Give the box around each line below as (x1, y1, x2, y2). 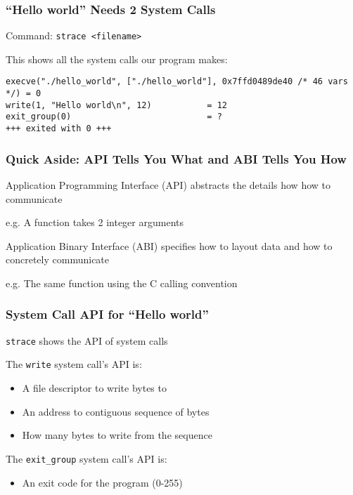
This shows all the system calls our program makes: (6, 51, 228, 66)
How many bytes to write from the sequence (22, 428, 212, 442)
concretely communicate (6, 252, 110, 267)
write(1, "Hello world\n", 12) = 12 (6, 100, 227, 110)
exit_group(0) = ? (6, 112, 222, 122)
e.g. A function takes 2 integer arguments (6, 215, 184, 230)
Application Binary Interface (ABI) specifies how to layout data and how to (6, 238, 333, 253)
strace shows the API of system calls (6, 333, 168, 348)
